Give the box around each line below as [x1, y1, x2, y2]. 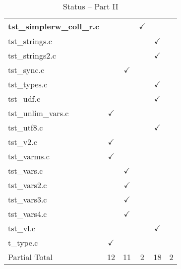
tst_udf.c [8, 93, 40, 104]
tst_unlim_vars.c [8, 107, 69, 119]
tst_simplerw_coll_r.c [8, 20, 100, 32]
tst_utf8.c [8, 122, 43, 133]
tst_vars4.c [8, 208, 47, 219]
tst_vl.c [8, 222, 36, 234]
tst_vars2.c [8, 179, 47, 191]
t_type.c [8, 237, 38, 248]
